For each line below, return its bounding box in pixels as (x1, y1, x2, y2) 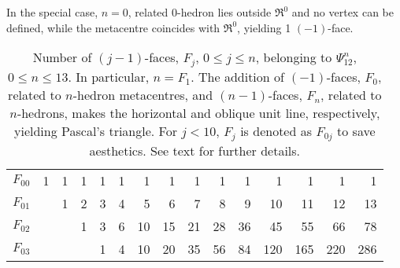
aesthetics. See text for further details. (89, 141, 301, 160)
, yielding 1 (237, 19, 291, 35)
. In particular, (68, 68, 150, 86)
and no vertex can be (291, 4, 394, 20)
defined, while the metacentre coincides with (6, 19, 220, 35)
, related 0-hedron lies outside (128, 4, 272, 20)
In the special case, (6, 4, 98, 20)
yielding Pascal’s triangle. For (14, 122, 177, 141)
